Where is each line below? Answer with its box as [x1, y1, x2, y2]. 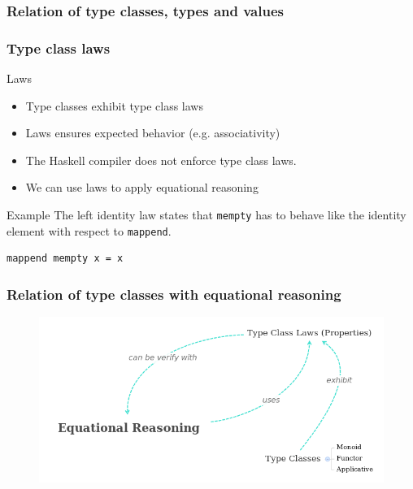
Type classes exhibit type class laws [25, 97, 203, 114]
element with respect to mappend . [7, 222, 172, 239]
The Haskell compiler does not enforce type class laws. [25, 151, 297, 168]
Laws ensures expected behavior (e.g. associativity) [25, 124, 280, 141]
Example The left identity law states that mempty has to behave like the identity [7, 206, 406, 223]
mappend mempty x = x [7, 253, 124, 265]
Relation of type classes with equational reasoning [7, 283, 341, 304]
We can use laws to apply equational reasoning [25, 179, 259, 196]
